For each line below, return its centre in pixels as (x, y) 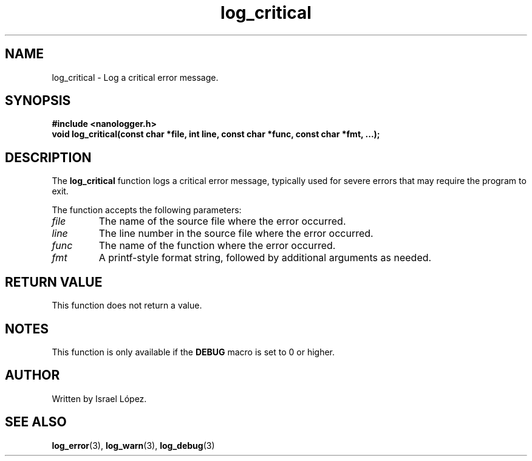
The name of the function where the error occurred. (217, 246)
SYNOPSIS (38, 101)
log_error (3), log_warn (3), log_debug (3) (133, 445)
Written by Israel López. (99, 398)
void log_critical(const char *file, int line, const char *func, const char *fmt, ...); (216, 134)
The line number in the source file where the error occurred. (236, 234)
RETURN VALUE (54, 282)
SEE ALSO (36, 422)
